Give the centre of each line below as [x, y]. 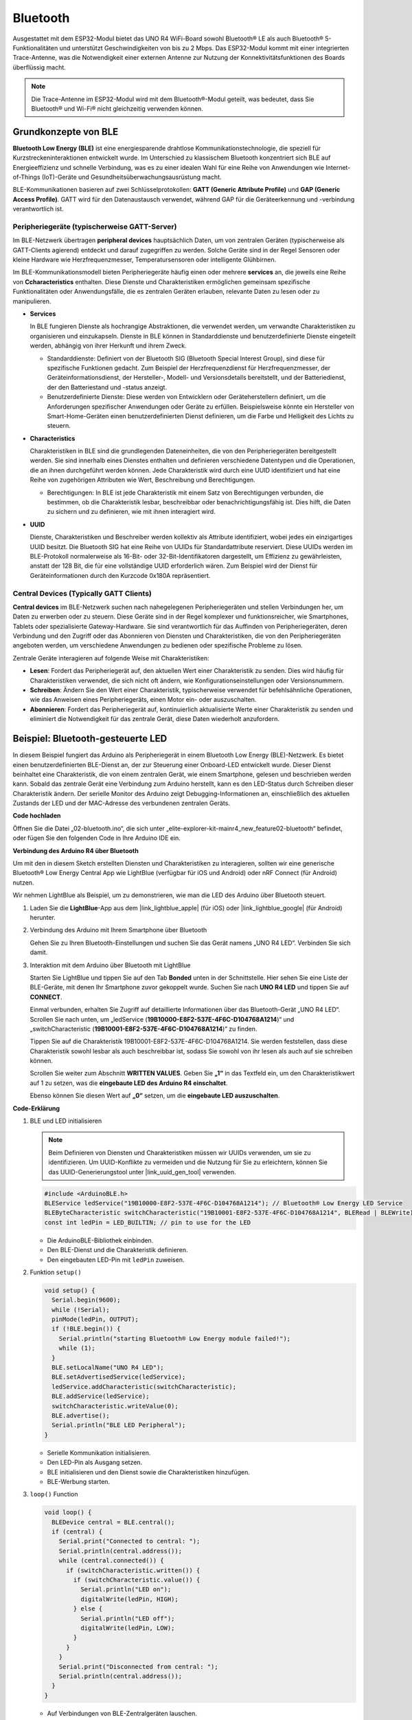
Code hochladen [37, 816]
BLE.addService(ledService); [101, 1396]
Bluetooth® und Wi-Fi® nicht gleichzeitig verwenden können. [117, 108]
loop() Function [54, 1494]
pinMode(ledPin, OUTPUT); [95, 1320]
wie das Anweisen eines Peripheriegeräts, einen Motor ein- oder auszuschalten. [143, 700]
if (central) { [77, 1532]
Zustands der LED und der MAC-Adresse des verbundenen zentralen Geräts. [121, 803]
